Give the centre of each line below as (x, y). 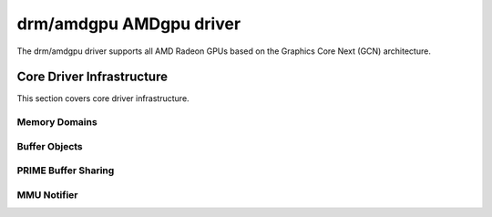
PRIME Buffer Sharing (66, 170)
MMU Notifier (47, 194)
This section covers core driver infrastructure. (103, 98)
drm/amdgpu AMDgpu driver (129, 24)
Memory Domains (57, 122)
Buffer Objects (50, 146)
